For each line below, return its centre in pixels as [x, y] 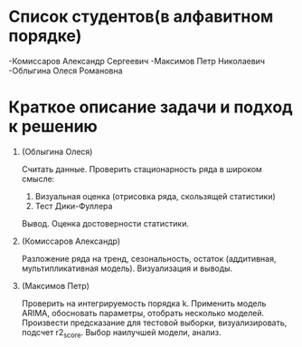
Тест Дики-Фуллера [74, 206]
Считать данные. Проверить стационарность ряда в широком [142, 169]
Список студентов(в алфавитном [141, 17]
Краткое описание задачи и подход [151, 107]
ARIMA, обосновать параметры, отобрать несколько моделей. [142, 313]
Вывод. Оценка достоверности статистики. [105, 223]
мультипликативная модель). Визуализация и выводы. [127, 268]
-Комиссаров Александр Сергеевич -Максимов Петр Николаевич [137, 61]
